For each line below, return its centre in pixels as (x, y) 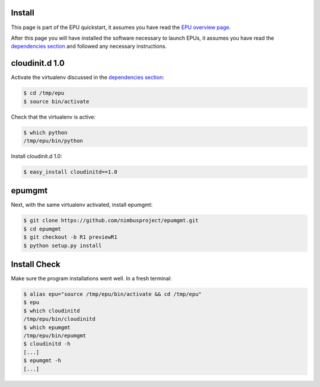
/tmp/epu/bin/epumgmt (55, 336)
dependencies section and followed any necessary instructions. (89, 46)
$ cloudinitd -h (47, 344)
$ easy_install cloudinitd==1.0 (71, 172)
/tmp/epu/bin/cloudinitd (60, 319)
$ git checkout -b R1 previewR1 (71, 237)
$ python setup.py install (63, 245)
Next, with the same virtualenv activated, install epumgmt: (82, 205)
